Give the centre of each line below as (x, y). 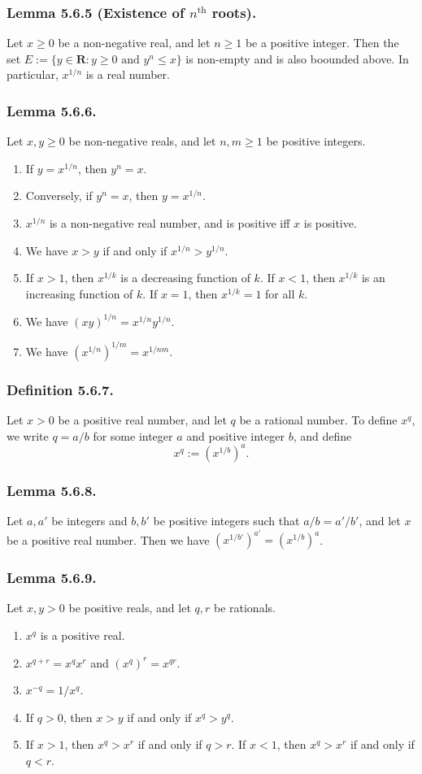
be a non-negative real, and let (134, 43)
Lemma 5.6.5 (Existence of (96, 12)
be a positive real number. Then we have (108, 539)
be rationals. (244, 608)
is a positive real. (83, 635)
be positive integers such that (226, 521)
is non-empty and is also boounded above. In (297, 58)
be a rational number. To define (318, 420)
